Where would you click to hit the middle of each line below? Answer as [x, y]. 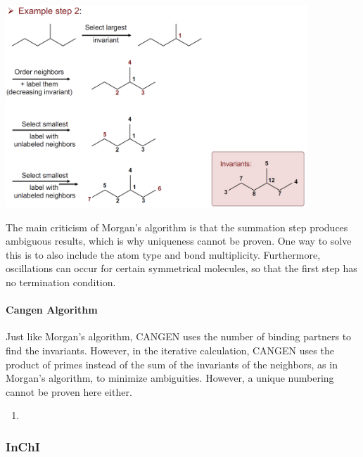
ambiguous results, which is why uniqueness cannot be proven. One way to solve [179, 241]
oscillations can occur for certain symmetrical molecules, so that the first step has [181, 268]
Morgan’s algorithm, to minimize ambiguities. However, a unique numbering [170, 378]
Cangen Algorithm [52, 310]
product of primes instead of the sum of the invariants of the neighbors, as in [172, 364]
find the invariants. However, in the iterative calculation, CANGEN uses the [170, 350]
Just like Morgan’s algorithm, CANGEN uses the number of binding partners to [179, 336]
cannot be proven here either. [69, 391]
